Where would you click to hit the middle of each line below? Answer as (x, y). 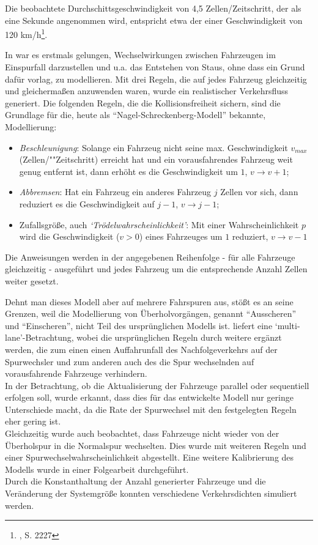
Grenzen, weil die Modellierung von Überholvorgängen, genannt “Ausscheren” (151, 313)
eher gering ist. (33, 421)
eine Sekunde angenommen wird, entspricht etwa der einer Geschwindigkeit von (154, 20)
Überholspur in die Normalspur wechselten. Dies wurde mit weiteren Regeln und (156, 445)
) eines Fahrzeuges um (181, 236)
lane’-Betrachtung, (39, 337)
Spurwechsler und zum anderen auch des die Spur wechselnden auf (130, 361)
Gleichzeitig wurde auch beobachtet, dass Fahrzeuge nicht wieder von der (142, 433)
